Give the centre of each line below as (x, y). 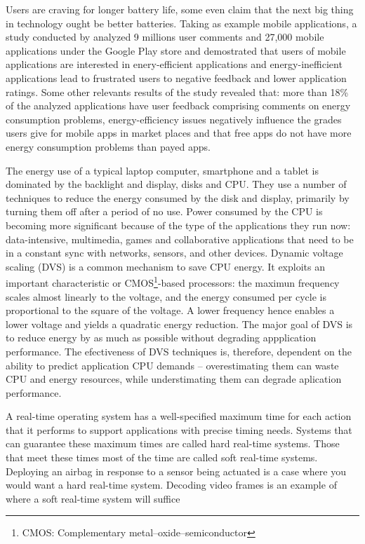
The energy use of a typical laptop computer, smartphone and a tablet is (162, 170)
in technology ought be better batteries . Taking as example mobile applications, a (181, 23)
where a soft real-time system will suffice (93, 498)
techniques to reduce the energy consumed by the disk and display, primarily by (178, 197)
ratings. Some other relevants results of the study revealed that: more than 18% (177, 91)
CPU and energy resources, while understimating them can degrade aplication (174, 379)
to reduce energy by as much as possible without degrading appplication (161, 338)
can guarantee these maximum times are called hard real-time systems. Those (173, 443)
